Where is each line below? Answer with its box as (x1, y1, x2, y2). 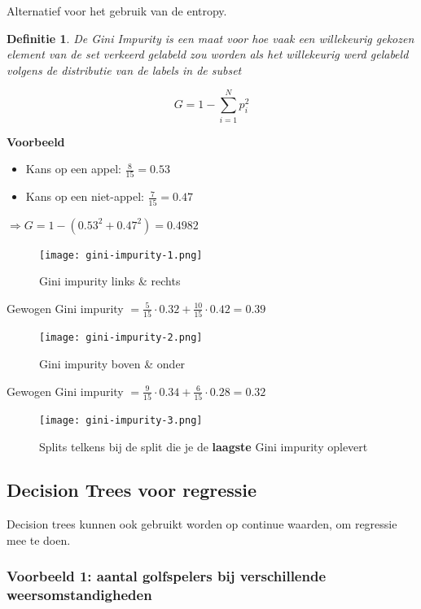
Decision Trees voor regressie (7, 477, 257, 502)
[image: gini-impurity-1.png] (39, 249, 203, 261)
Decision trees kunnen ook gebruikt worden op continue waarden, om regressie (7, 515, 397, 533)
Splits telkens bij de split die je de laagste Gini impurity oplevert (39, 437, 368, 455)
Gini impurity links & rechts (39, 272, 181, 289)
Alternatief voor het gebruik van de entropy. (7, 2, 227, 19)
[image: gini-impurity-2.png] (39, 332, 203, 344)
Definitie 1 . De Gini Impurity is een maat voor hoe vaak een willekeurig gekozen (7, 29, 414, 46)
